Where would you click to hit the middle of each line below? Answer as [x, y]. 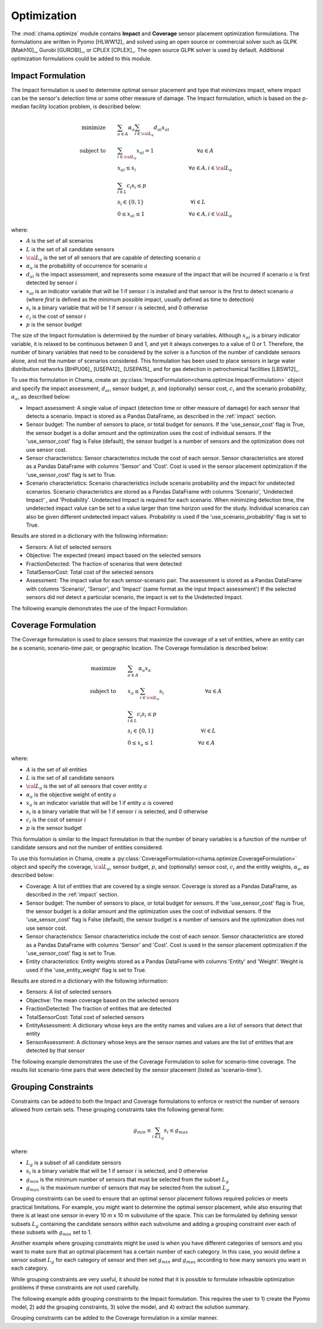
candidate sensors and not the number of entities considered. [87, 847]
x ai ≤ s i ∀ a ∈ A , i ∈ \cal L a [175, 169]
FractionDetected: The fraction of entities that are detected [99, 1009]
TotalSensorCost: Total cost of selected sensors [85, 1017]
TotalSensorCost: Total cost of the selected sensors [90, 572]
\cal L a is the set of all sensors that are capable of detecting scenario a [114, 258]
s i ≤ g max [176, 1131]
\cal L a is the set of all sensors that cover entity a [87, 787]
